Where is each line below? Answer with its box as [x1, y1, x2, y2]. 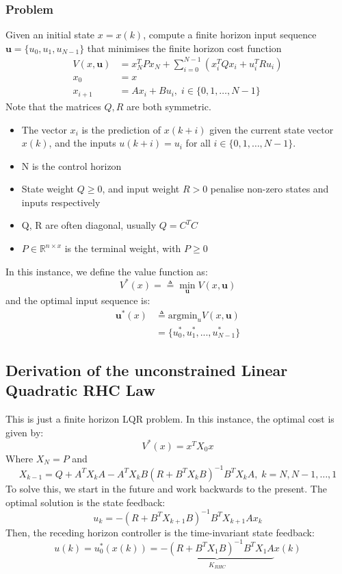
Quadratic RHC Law [5, 379, 155, 401]
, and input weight [102, 182, 180, 196]
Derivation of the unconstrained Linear [5, 359, 288, 380]
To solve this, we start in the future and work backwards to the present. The [5, 481, 327, 495]
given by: [5, 425, 44, 439]
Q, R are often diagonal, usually [21, 218, 157, 232]
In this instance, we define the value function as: [5, 264, 208, 278]
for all [185, 136, 211, 150]
